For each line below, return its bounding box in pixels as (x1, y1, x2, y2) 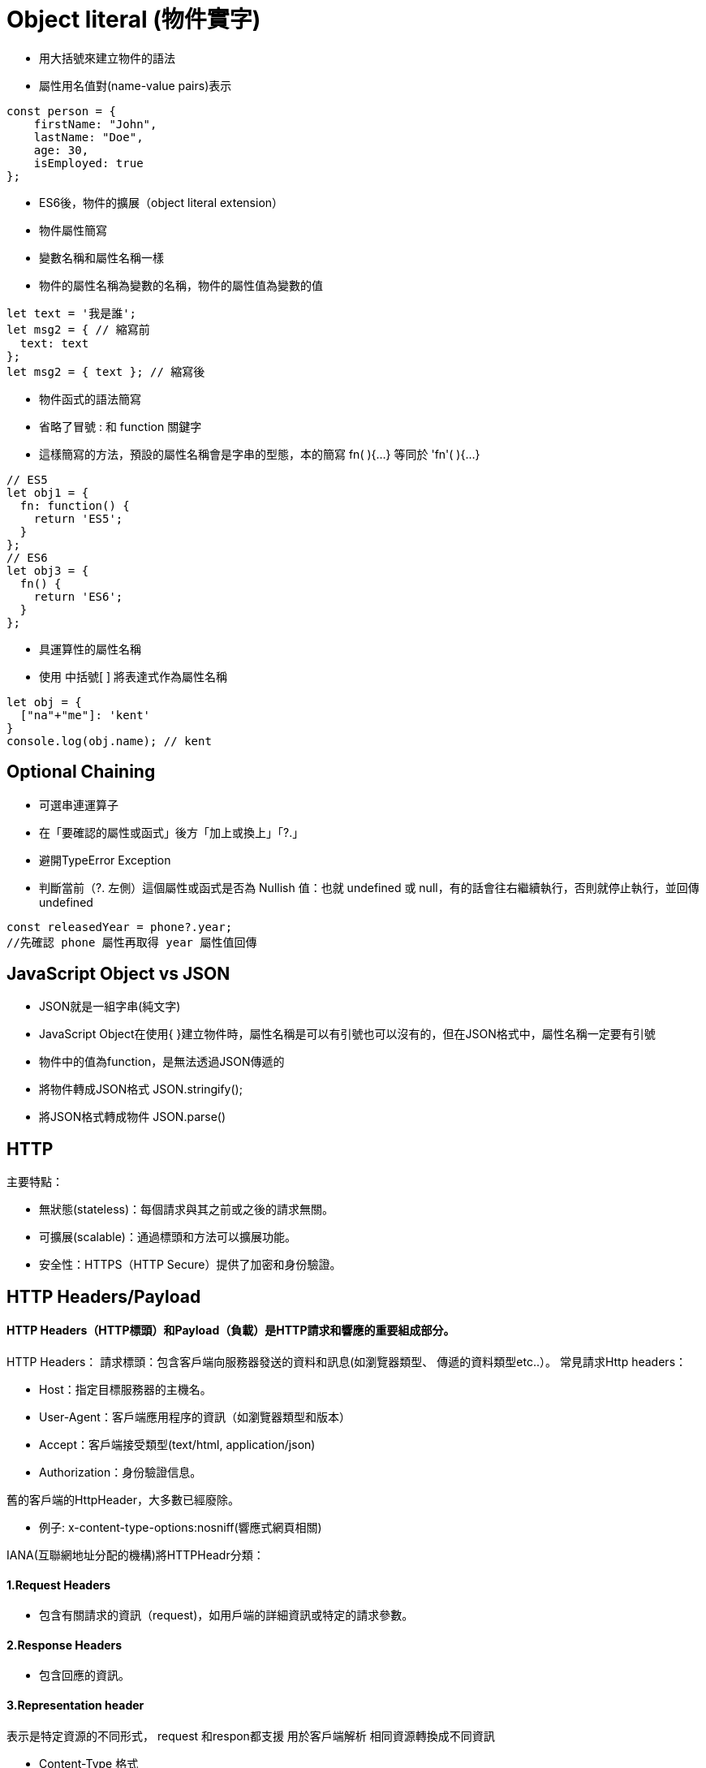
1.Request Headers (6, 1577, 111, 1592)
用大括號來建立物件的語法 (39, 50, 175, 65)
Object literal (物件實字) (6, 6, 261, 33)
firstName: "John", (33, 117, 157, 131)
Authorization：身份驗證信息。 (39, 1464, 202, 1479)
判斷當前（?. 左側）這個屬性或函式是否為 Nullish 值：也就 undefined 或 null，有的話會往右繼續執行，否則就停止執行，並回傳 (39, 880, 700, 895)
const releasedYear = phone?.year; (6, 920, 233, 934)
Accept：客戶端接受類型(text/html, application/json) (39, 1437, 316, 1451)
